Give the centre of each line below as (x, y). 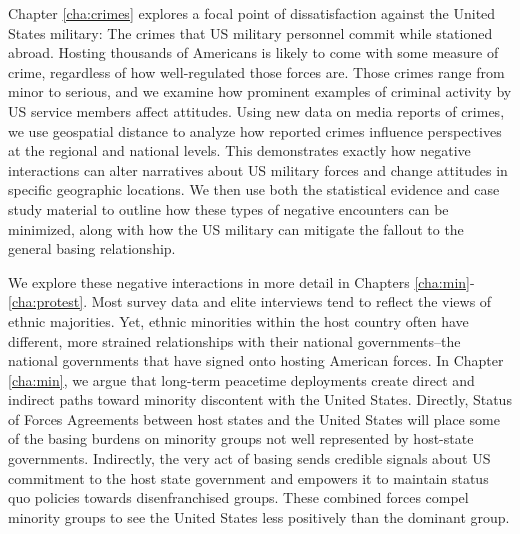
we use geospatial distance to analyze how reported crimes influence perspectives (255, 130)
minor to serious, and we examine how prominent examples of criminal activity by (260, 91)
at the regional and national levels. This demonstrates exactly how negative (239, 150)
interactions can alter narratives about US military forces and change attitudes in (258, 169)
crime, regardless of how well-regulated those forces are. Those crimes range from (256, 71)
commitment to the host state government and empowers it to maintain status (248, 477)
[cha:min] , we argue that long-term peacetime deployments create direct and (241, 379)
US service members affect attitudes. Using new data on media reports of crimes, (256, 110)
